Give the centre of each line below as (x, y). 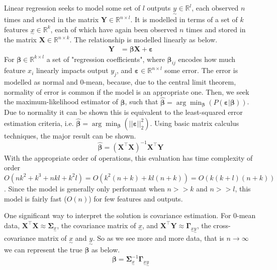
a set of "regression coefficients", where (106, 59)
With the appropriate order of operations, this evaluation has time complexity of (128, 157)
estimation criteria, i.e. (39, 123)
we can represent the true (43, 250)
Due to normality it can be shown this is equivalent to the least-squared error (123, 112)
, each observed (215, 8)
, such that (142, 102)
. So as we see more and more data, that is (158, 238)
